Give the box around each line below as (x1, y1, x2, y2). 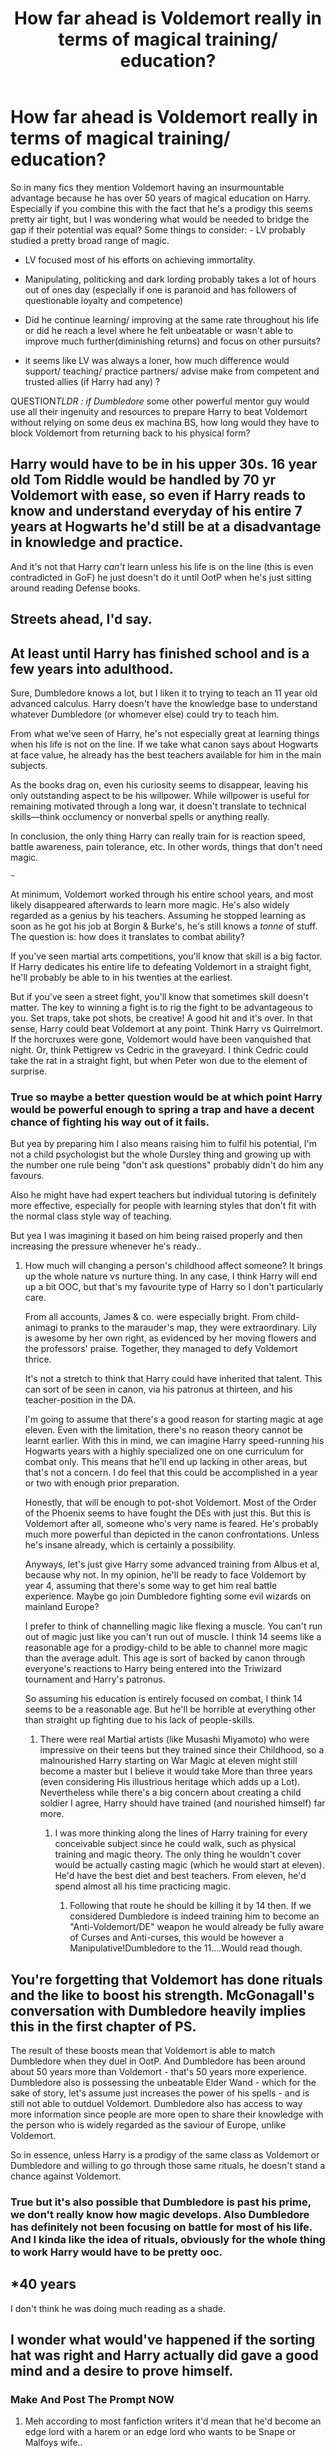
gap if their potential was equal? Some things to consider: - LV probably (10, 223, 306, 236)
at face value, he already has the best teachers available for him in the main (10, 748, 322, 761)
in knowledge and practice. (10, 534, 184, 551)
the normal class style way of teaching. (10, 1210, 172, 1222)
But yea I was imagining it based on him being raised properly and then (10, 1230, 303, 1242)
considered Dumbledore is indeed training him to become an (69, 1910, 320, 1922)
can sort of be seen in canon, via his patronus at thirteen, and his (24, 1383, 293, 1396)
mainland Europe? (24, 1601, 100, 1613)
